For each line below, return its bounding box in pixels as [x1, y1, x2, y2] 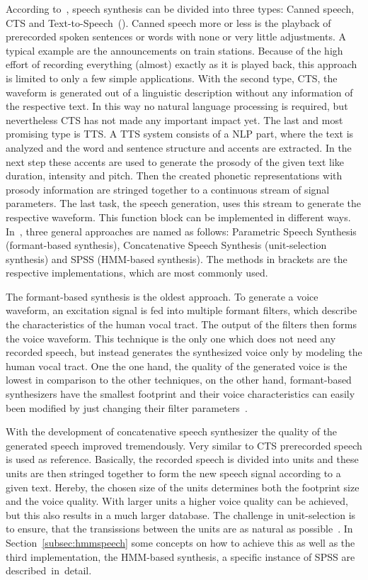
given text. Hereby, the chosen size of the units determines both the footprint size [6, 479, 360, 494]
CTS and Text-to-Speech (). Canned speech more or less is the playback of [6, 15, 331, 30]
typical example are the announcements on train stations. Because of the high [6, 43, 343, 57]
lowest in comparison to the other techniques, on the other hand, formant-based [6, 372, 352, 387]
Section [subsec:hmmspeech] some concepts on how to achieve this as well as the [6, 535, 355, 550]
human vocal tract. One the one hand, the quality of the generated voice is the [6, 358, 347, 373]
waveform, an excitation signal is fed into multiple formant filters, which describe [6, 303, 357, 318]
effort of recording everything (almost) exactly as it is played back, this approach [6, 57, 357, 72]
